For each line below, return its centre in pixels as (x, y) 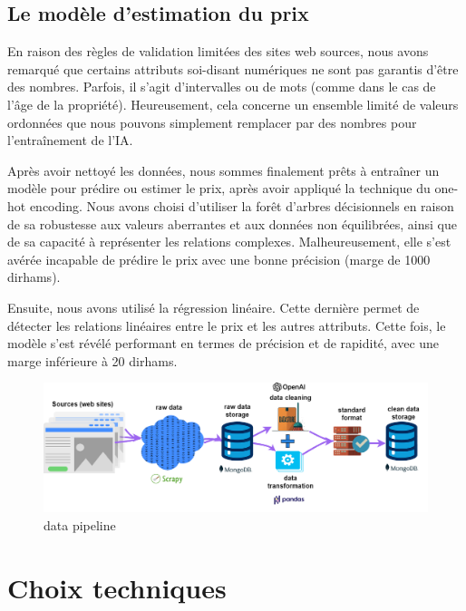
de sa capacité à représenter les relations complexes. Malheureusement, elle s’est (229, 242)
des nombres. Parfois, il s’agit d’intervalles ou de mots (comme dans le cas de (222, 87)
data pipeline (80, 524)
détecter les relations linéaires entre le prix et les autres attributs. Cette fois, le (227, 325)
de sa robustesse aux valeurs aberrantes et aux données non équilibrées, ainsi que (232, 223)
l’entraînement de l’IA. (70, 140)
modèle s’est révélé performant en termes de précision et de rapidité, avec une (223, 343)
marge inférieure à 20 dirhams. (92, 360)
